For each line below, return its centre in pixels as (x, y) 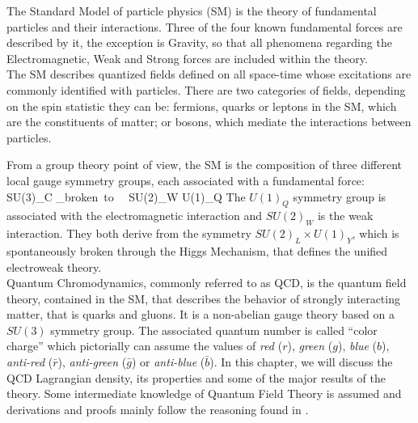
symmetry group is (340, 196)
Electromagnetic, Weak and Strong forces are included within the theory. (187, 58)
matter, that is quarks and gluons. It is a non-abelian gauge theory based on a (201, 314)
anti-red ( (30, 362)
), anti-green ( (92, 362)
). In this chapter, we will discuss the (301, 362)
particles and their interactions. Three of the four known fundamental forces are (205, 26)
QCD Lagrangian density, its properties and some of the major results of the (196, 377)
